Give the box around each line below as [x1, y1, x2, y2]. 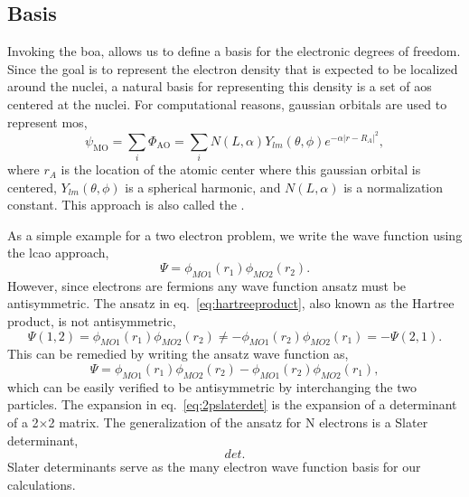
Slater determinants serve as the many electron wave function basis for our [7, 457, 421, 476]
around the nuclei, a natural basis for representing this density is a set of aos [7, 77, 432, 96]
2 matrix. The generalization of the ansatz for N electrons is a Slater [48, 413, 428, 431]
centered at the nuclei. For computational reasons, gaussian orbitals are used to [7, 94, 447, 113]
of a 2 [7, 413, 39, 431]
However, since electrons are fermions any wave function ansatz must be [7, 276, 407, 295]
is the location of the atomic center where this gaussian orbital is [61, 160, 421, 179]
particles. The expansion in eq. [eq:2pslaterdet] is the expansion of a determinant [7, 395, 457, 414]
